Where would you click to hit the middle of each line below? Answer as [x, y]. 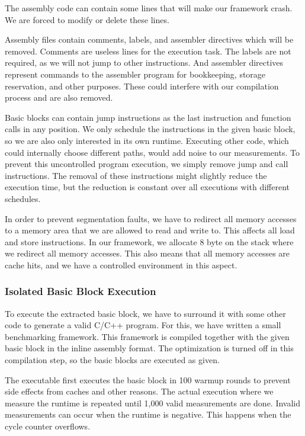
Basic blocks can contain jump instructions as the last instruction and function [148, 117]
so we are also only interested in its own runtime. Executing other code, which [147, 140]
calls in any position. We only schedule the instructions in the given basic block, [150, 129]
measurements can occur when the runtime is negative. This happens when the [148, 414]
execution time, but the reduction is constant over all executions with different [147, 187]
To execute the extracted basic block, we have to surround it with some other [145, 313]
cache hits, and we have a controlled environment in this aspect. [121, 265]
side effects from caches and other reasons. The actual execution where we [139, 391]
